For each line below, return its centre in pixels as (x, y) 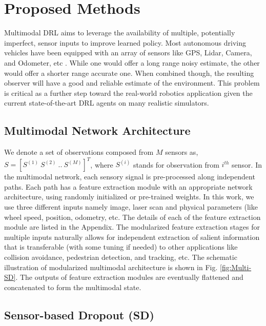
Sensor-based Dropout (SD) (79, 314)
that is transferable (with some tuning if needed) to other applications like (121, 247)
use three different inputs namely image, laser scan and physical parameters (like (131, 206)
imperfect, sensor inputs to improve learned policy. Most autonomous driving (125, 42)
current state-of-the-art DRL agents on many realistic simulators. (107, 103)
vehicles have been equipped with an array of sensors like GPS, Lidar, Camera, (128, 53)
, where (102, 164)
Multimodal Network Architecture (97, 130)
